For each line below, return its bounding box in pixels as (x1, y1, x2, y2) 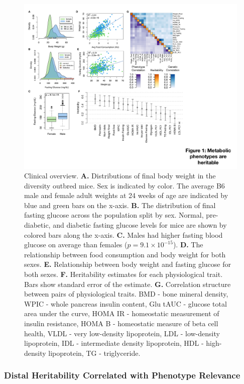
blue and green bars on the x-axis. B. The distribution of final (24, 200, 216, 210)
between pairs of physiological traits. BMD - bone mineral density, (24, 289, 228, 299)
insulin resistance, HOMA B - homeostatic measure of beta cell (24, 318, 218, 329)
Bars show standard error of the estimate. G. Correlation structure (24, 278, 231, 289)
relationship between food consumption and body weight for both (24, 249, 226, 259)
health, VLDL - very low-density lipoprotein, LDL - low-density (24, 328, 220, 338)
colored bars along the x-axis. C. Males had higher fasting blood (24, 229, 223, 240)
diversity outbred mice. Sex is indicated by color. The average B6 (24, 180, 225, 190)
